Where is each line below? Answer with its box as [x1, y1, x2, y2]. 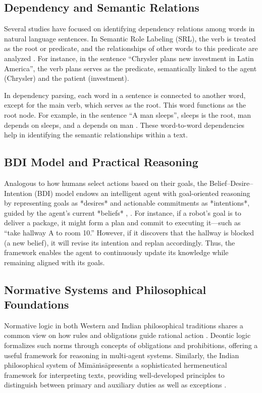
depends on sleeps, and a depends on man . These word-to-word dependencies [4, 119, 245, 130]
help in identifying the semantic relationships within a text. [4, 129, 188, 140]
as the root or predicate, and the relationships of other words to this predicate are [4, 43, 258, 54]
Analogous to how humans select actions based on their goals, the [4, 177, 207, 188]
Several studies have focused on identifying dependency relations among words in [4, 23, 255, 34]
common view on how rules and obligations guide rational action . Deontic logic [4, 330, 251, 340]
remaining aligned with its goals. [4, 257, 105, 267]
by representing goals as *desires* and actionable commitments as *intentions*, [4, 198, 250, 208]
